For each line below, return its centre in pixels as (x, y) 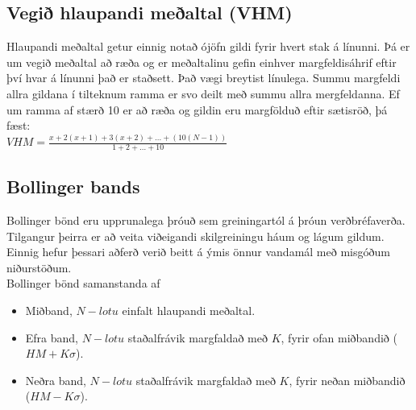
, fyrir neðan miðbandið (347, 380)
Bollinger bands (73, 186)
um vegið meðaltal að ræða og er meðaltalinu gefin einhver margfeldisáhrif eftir (202, 62)
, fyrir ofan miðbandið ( (339, 337)
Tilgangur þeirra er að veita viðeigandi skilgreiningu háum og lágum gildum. (196, 236)
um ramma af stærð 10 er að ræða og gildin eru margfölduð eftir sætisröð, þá (197, 109)
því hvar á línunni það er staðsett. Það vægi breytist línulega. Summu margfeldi (204, 78)
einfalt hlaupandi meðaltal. (189, 311)
